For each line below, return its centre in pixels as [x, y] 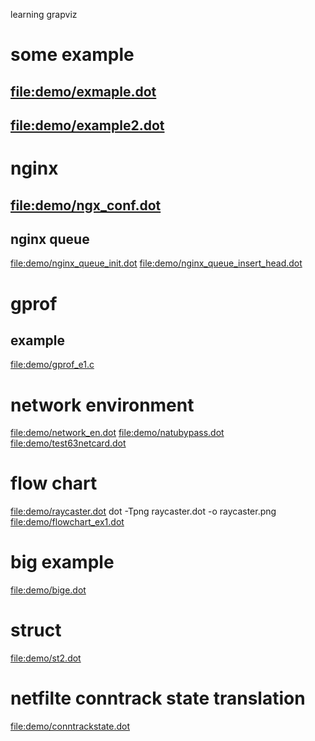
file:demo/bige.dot [48, 590]
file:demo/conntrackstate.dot [70, 726]
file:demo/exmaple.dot [83, 91]
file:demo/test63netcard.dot [68, 443]
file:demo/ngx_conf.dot [86, 205]
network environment [102, 405]
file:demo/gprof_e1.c [52, 365]
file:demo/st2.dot [46, 658]
